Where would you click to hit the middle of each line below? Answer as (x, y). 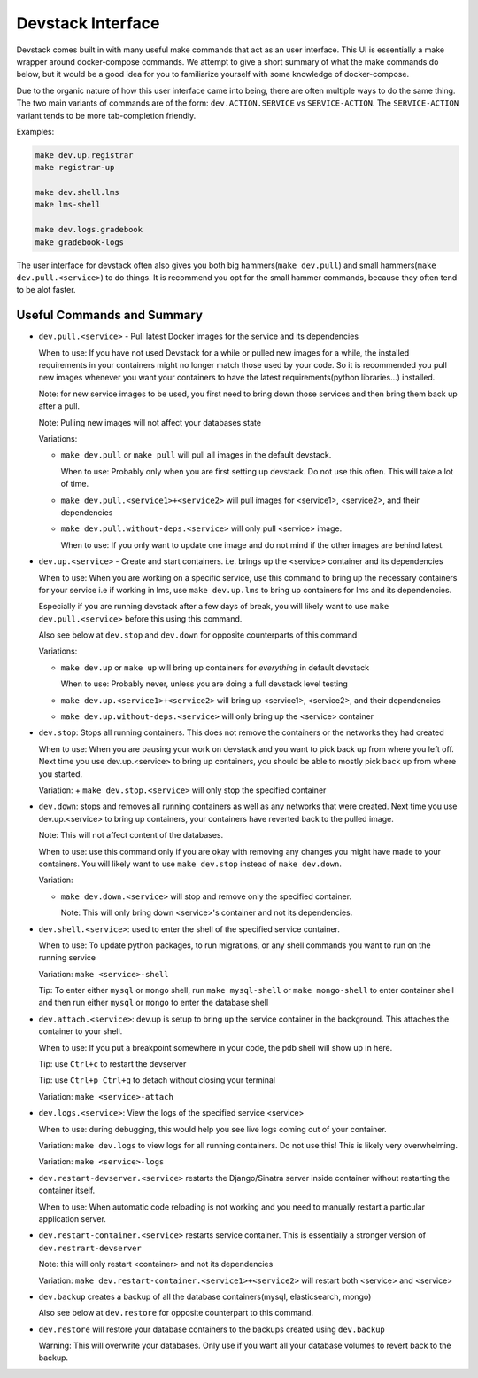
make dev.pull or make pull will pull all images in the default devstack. (196, 455)
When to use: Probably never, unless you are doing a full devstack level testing (204, 684)
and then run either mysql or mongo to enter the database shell (154, 1003)
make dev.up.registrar (84, 155)
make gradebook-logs (79, 242)
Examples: (35, 131)
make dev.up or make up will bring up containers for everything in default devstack (215, 667)
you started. (61, 774)
